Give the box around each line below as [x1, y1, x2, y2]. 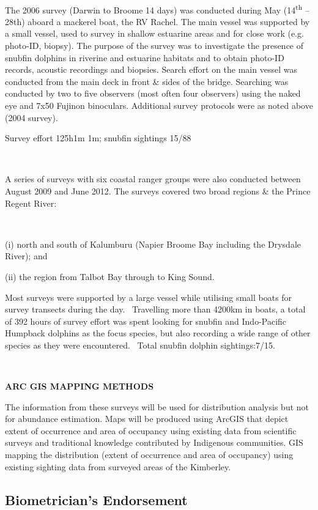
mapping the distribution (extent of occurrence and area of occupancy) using [5, 448, 294, 461]
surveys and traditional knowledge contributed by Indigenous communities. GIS [5, 436, 303, 449]
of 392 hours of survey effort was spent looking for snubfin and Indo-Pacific [5, 314, 287, 327]
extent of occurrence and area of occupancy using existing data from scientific [5, 424, 297, 437]
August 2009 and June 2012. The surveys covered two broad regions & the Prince [5, 184, 311, 197]
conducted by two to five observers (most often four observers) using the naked [5, 87, 301, 100]
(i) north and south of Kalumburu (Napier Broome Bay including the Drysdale [5, 237, 301, 250]
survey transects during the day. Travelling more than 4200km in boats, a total [5, 303, 306, 316]
